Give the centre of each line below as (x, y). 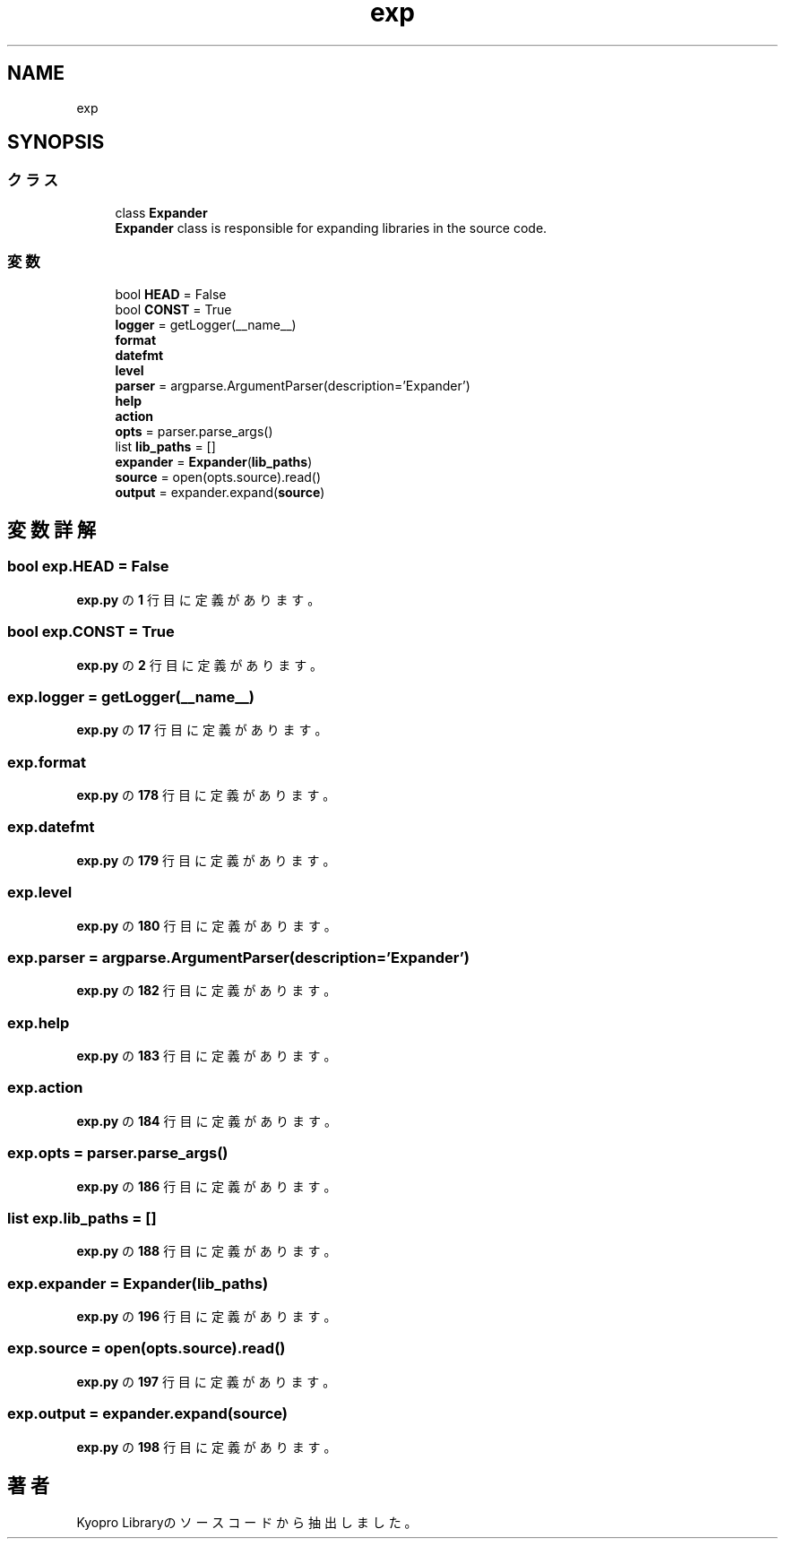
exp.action (45, 1088)
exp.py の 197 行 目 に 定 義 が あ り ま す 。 (206, 1381)
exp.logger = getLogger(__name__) (131, 696)
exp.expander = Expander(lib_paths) (138, 1283)
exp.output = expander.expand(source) (147, 1414)
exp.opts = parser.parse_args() (118, 1153)
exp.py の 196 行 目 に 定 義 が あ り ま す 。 (207, 1317)
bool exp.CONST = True (91, 632)
